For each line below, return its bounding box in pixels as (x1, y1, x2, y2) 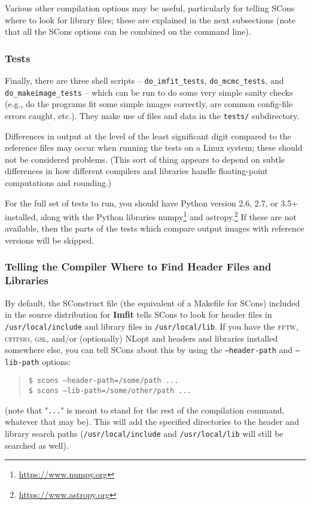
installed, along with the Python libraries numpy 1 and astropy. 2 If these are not (5, 209, 297, 223)
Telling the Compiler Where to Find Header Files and (5, 259, 272, 274)
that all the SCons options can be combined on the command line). (5, 25, 251, 38)
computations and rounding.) (5, 176, 112, 188)
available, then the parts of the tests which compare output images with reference (5, 222, 304, 235)
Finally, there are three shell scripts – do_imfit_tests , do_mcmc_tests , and (5, 74, 284, 86)
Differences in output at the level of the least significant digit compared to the (5, 129, 291, 142)
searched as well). (5, 439, 69, 451)
